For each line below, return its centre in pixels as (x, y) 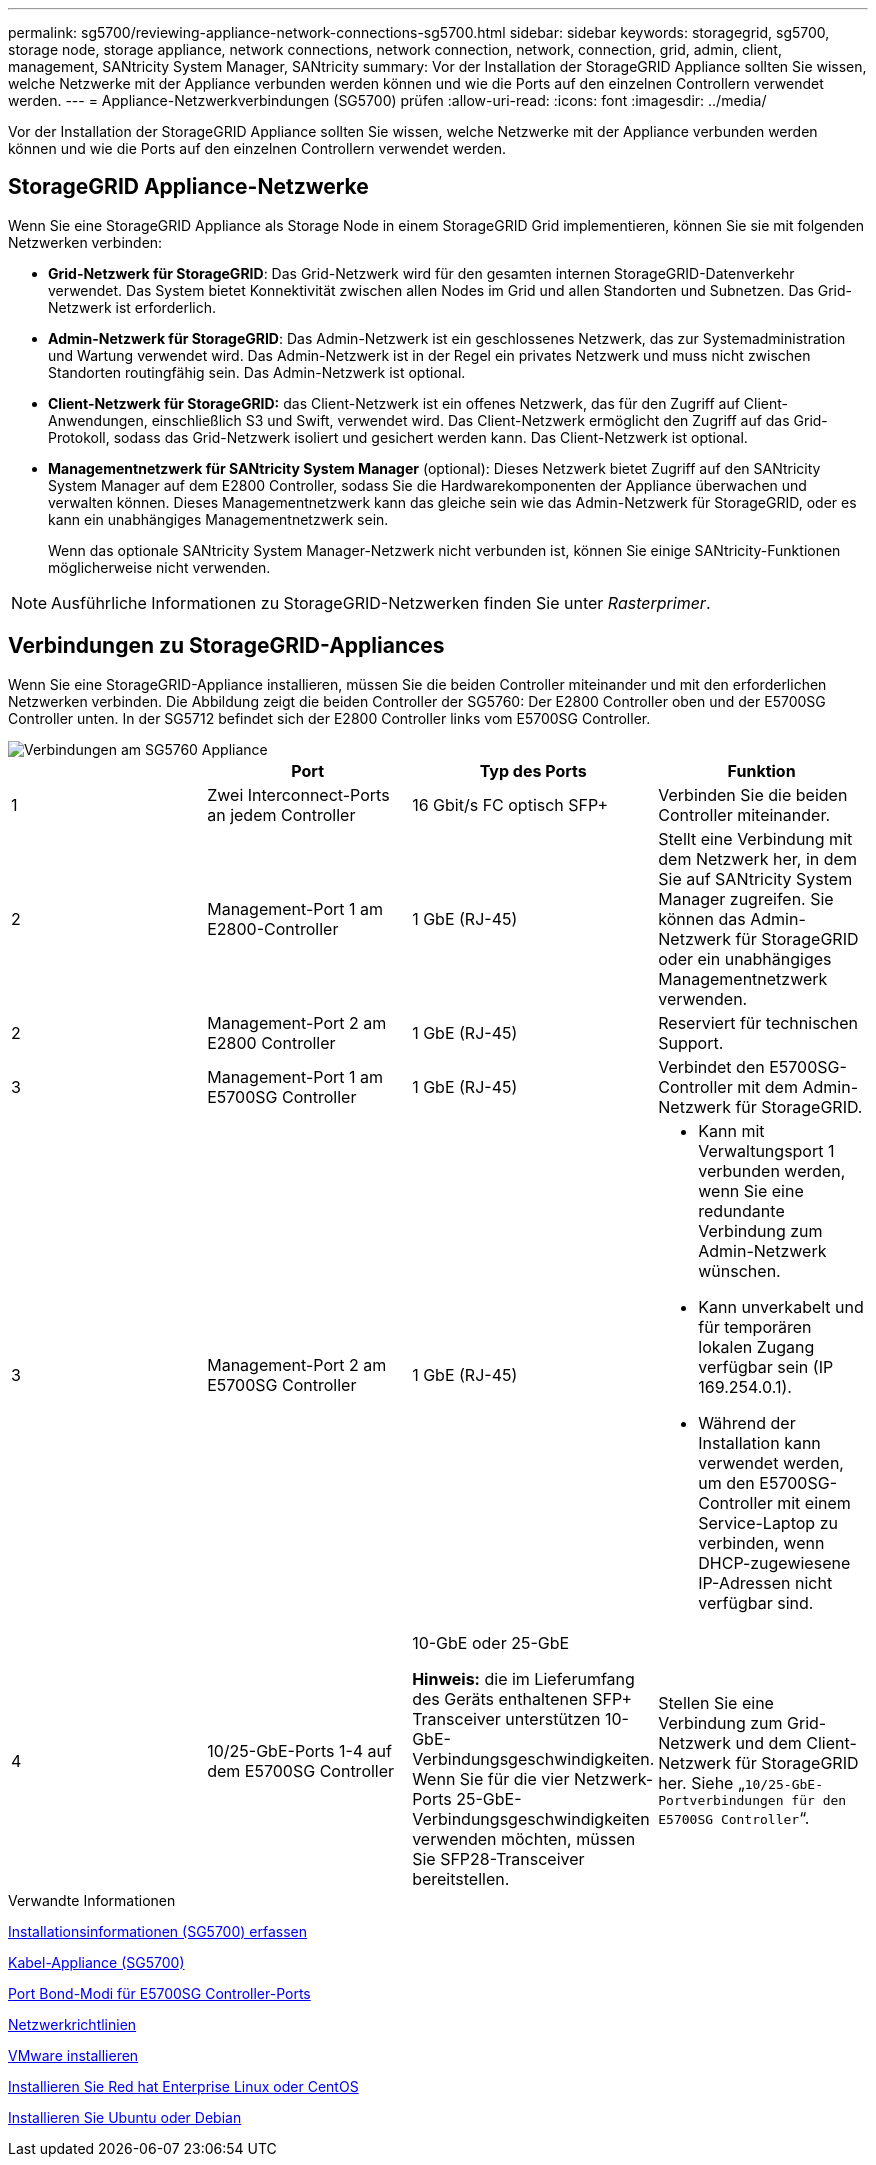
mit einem (814, 1502)
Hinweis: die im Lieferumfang (523, 1678)
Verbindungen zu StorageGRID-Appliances (226, 646)
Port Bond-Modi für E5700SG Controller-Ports (159, 1993)
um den (726, 1482)
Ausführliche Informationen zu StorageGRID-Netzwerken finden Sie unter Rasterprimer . (381, 602)
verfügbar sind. (756, 1602)
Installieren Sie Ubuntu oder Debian (125, 2117)
